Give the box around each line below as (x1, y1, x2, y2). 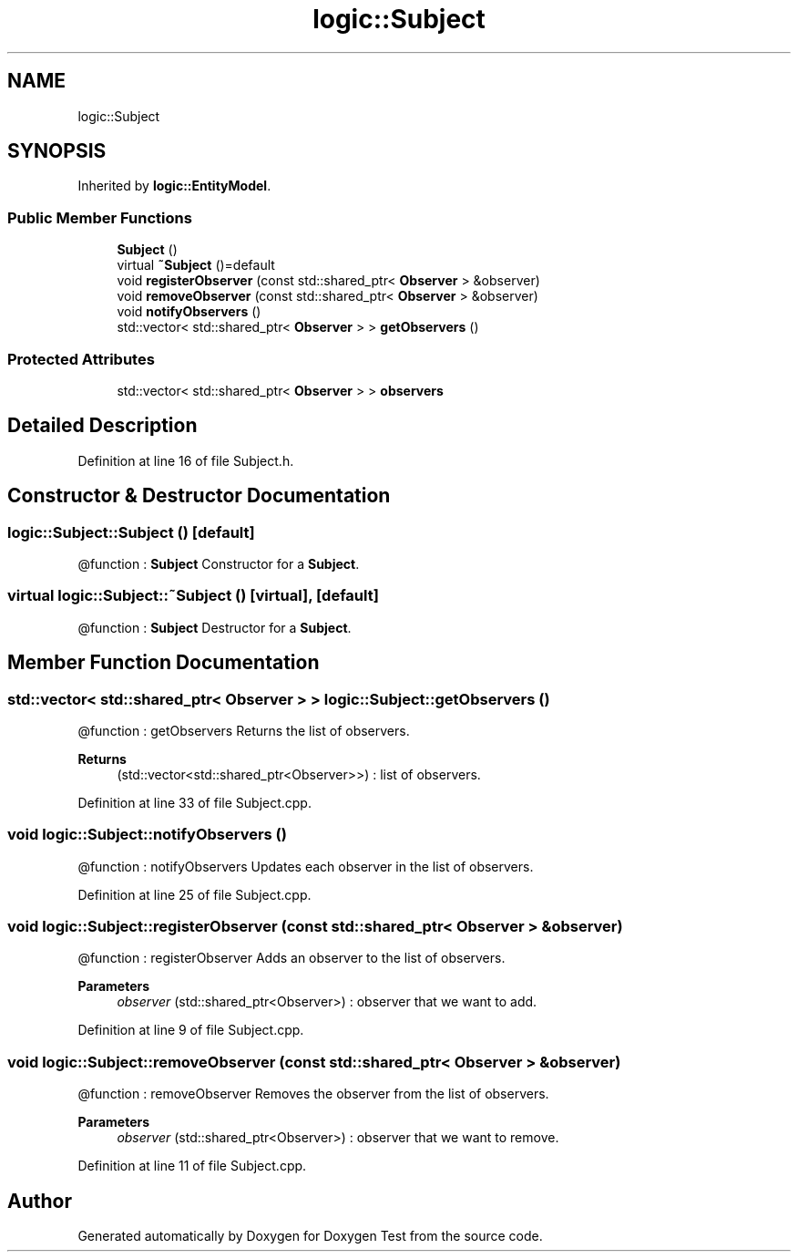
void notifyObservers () (117, 304, 261, 320)
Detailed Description (7, 414, 198, 438)
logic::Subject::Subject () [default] (7, 522, 255, 542)
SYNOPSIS (7, 139, 107, 163)
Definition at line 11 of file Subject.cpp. (77, 1158, 307, 1174)
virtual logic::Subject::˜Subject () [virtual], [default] (7, 586, 379, 605)
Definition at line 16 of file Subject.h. (77, 452, 294, 469)
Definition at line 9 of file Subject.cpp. (77, 1022, 304, 1038)
